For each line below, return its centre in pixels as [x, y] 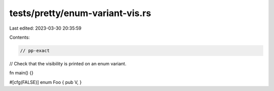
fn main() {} [22, 73]
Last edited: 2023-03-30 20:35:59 [45, 28]
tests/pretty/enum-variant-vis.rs [80, 13]
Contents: [20, 37]
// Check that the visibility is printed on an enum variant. [68, 63]
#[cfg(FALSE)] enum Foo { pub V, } [46, 82]
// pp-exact [35, 51]
